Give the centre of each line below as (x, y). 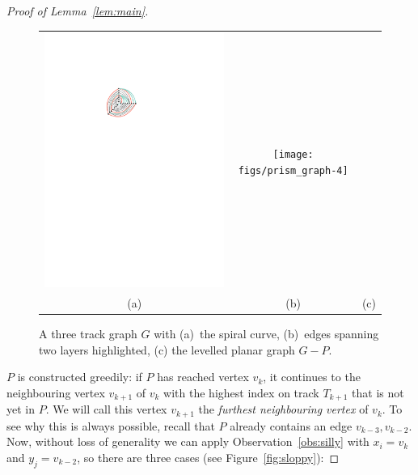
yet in (21, 409)
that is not (378, 392)
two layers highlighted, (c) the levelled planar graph (167, 349)
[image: (293, 155)
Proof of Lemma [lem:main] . (78, 11)
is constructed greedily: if (80, 377)
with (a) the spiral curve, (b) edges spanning (266, 333)
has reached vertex (203, 377)
